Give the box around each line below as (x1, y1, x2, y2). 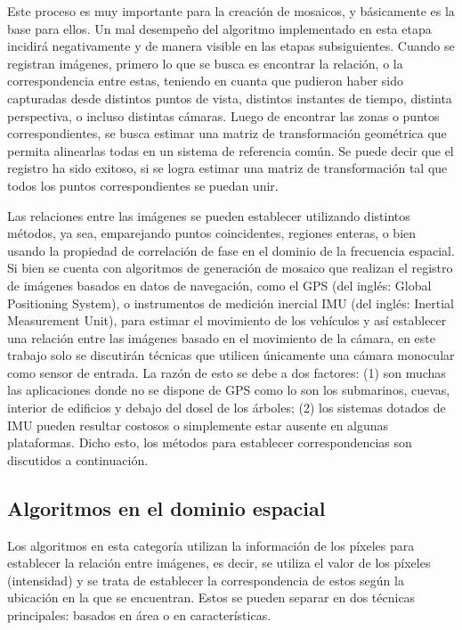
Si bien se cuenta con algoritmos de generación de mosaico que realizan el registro (7, 258, 453, 277)
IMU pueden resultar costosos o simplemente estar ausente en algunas (7, 415, 389, 434)
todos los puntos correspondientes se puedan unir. (7, 176, 279, 194)
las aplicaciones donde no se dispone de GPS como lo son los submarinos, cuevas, (7, 380, 450, 399)
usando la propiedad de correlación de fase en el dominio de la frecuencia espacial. (7, 241, 455, 259)
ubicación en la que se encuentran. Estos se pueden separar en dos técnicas (7, 588, 416, 607)
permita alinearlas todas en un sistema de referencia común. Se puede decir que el (7, 141, 454, 160)
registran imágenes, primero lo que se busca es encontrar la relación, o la (7, 53, 403, 72)
